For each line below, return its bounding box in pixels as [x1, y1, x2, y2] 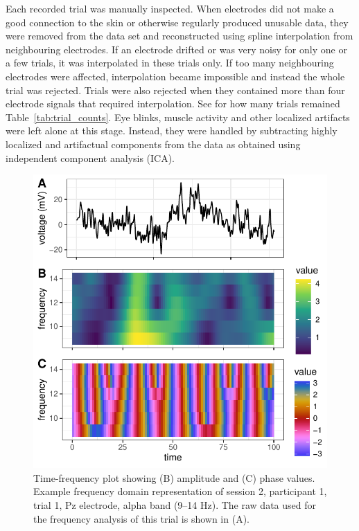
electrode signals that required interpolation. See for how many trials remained [6, 96, 340, 111]
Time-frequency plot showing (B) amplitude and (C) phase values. [33, 470, 315, 485]
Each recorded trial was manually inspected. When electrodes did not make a [6, 1, 334, 15]
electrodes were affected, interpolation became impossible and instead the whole [6, 69, 345, 83]
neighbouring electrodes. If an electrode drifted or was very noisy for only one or [6, 42, 347, 56]
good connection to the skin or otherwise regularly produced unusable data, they [6, 15, 349, 29]
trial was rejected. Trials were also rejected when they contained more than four [6, 82, 345, 97]
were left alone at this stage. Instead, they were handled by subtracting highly [6, 123, 338, 138]
